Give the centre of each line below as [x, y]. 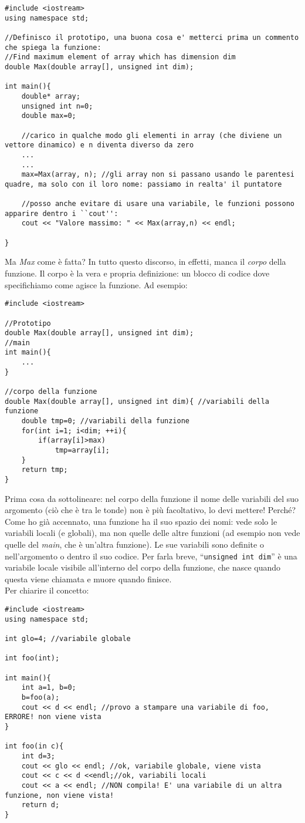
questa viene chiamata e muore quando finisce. [88, 579]
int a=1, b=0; [49, 688]
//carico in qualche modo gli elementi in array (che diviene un [152, 135]
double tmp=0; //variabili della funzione [105, 421]
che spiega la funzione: [53, 47]
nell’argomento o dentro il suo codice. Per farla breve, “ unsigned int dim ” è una [151, 556]
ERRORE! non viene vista [53, 717]
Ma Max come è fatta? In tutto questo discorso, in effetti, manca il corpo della [145, 262]
